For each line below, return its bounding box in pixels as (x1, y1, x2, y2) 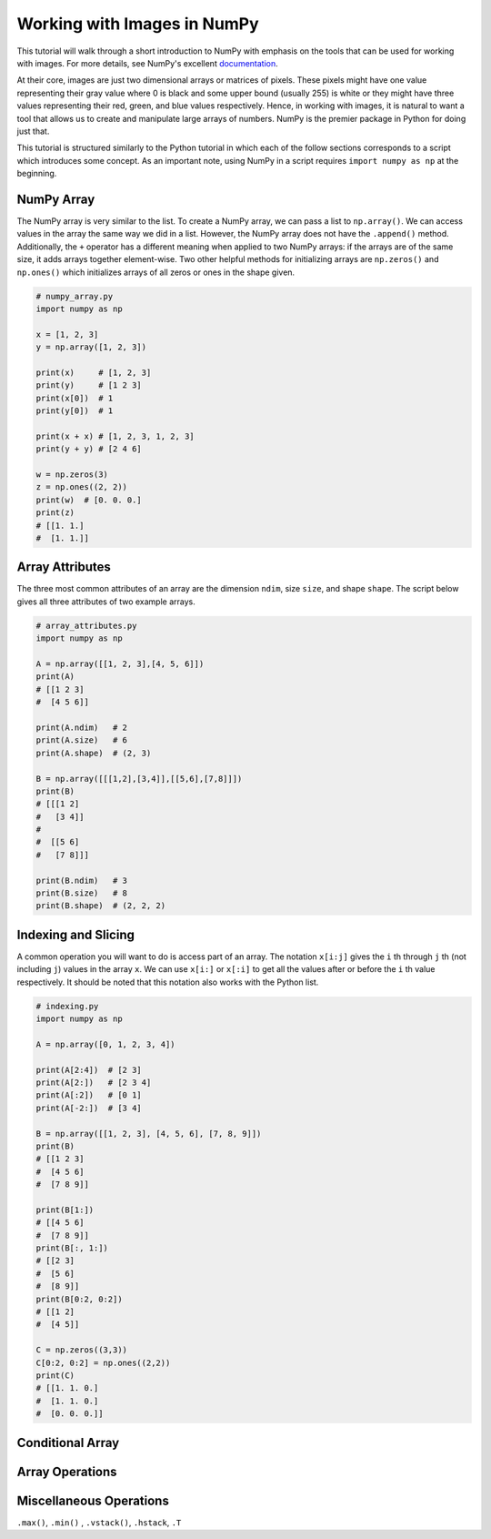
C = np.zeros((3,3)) (35, 1345, 127, 1355)
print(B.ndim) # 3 (35, 875, 127, 886)
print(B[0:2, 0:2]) (35, 1293, 123, 1304)
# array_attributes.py (35, 620, 137, 631)
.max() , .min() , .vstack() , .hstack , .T (16, 1516, 182, 1528)
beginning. (16, 168, 57, 179)
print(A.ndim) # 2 (35, 722, 127, 733)
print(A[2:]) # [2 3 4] (35, 1078, 152, 1088)
